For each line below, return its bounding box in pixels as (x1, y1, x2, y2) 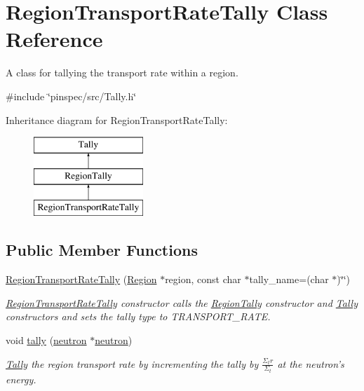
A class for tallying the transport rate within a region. (6, 65, 238, 80)
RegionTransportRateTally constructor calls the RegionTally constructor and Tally (6, 295, 358, 310)
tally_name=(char (249, 272, 329, 287)
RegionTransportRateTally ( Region (6, 272, 157, 287)
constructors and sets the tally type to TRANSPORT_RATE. (6, 309, 271, 324)
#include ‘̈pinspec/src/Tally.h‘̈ (6, 88, 137, 103)
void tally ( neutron (6, 333, 87, 348)
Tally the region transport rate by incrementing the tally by (6, 356, 259, 371)
